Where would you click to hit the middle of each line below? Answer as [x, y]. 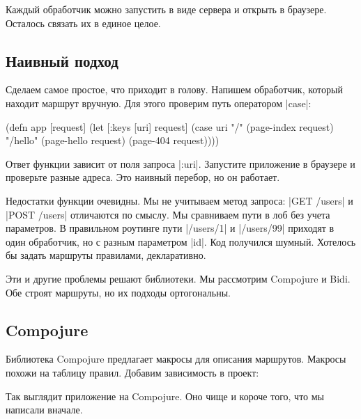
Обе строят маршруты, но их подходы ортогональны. [118, 292]
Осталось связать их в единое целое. [83, 23]
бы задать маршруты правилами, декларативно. [106, 255]
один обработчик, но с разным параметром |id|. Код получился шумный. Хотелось [181, 241]
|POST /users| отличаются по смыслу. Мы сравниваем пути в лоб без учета [168, 214]
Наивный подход [62, 60]
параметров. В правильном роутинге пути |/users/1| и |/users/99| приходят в [170, 228]
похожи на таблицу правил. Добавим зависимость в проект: [132, 372]
